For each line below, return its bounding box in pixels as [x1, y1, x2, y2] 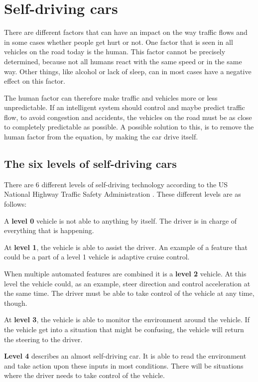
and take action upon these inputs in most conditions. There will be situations [4, 360, 244, 371]
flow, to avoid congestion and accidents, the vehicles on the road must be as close [4, 112, 252, 122]
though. [4, 297, 27, 308]
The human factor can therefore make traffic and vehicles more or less [4, 92, 218, 103]
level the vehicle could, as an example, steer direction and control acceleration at [4, 278, 251, 288]
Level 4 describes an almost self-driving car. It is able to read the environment [4, 351, 247, 361]
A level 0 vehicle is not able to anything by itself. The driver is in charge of [4, 215, 237, 226]
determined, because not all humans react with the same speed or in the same [4, 56, 242, 66]
